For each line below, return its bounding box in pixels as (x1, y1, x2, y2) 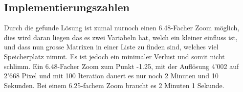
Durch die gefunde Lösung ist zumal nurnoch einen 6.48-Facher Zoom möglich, (4, 23, 240, 33)
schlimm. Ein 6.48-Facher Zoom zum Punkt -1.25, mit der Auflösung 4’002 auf (4, 61, 239, 71)
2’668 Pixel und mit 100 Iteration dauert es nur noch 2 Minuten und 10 (4, 70, 219, 81)
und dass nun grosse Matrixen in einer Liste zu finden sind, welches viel (4, 42, 219, 52)
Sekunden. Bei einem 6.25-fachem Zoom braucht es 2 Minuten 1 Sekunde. (4, 80, 224, 90)
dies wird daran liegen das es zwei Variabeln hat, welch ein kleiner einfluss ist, (4, 32, 238, 42)
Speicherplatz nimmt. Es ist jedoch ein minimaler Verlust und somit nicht (4, 51, 225, 61)
